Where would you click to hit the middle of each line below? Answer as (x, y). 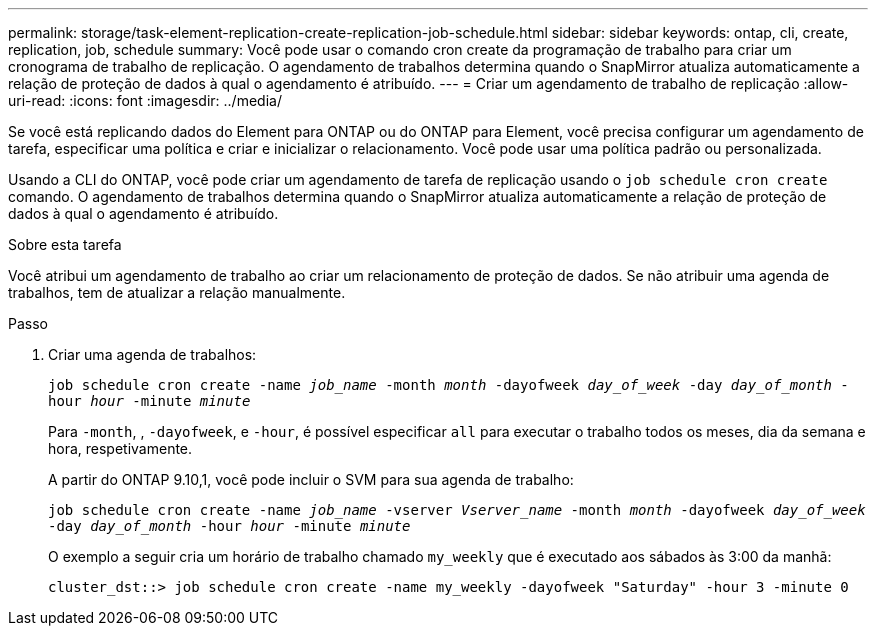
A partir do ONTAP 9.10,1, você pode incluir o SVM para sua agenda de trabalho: (311, 479)
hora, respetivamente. (120, 448)
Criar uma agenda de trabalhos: (152, 354)
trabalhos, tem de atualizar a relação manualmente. (177, 292)
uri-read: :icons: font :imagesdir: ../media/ (145, 100)
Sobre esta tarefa (65, 244)
